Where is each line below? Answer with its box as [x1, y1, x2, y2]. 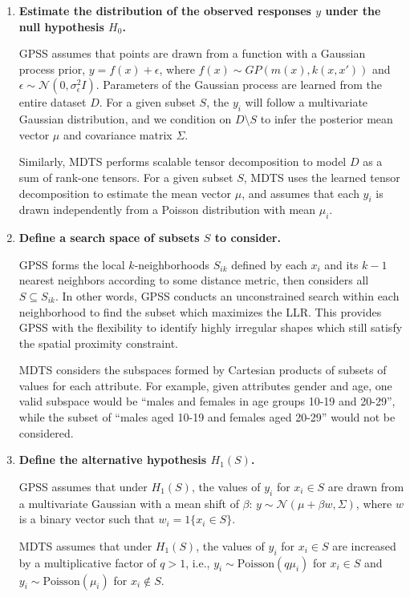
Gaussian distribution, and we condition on [18, 111, 232, 127]
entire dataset [18, 94, 87, 111]
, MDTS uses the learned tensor [243, 168, 400, 185]
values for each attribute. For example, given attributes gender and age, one [18, 377, 392, 393]
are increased [332, 537, 396, 554]
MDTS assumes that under [18, 537, 152, 554]
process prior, [18, 60, 86, 77]
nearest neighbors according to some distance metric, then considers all [18, 272, 369, 288]
